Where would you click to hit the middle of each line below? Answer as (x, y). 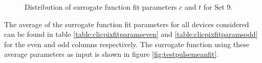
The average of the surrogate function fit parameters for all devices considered (127, 24)
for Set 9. (218, 7)
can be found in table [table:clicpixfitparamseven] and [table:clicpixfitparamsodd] (131, 34)
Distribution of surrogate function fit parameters (101, 7)
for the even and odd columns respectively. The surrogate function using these (127, 44)
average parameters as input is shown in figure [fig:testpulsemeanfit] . (112, 54)
